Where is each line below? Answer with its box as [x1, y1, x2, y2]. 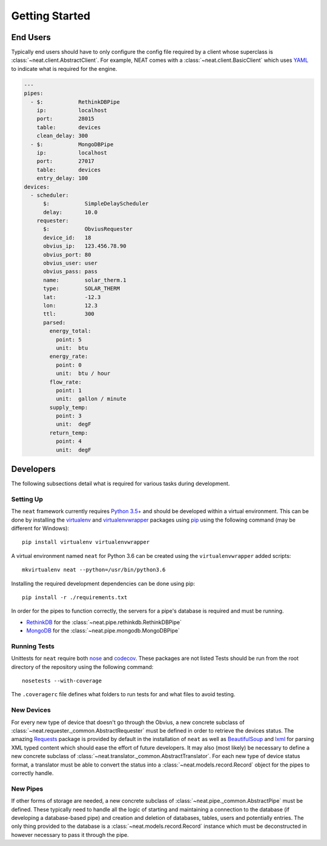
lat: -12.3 [43, 294, 101, 300]
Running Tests [11, 642, 54, 650]
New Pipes [11, 784, 44, 793]
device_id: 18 [43, 234, 91, 241]
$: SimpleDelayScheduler [43, 200, 149, 207]
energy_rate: [49, 353, 88, 360]
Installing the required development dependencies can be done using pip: [11, 580, 196, 587]
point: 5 [55, 336, 82, 343]
